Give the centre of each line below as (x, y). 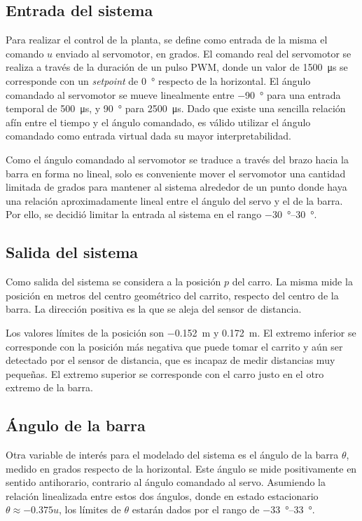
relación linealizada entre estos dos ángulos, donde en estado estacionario (162, 495)
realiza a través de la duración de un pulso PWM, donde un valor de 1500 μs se (177, 67)
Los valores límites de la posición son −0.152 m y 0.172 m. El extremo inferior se (181, 332)
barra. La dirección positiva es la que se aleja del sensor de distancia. (154, 309)
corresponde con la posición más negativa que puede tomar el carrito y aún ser (174, 346)
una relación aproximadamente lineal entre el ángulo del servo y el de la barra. (174, 200)
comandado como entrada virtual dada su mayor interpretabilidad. (148, 136)
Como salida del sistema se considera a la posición (113, 282)
